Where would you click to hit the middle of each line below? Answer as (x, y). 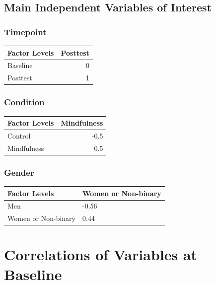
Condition (24, 102)
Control (19, 135)
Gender (19, 172)
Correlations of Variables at (101, 254)
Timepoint (25, 32)
